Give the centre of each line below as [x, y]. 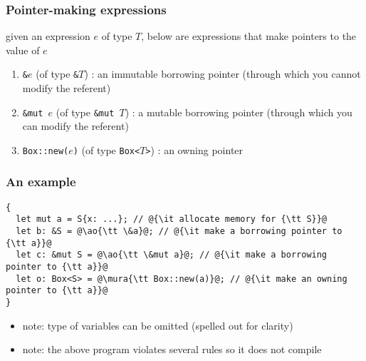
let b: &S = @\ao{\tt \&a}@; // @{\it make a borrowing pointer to [179, 232]
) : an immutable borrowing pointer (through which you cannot [223, 74]
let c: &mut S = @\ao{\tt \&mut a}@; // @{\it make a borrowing [172, 255]
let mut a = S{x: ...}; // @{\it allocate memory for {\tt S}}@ [172, 219]
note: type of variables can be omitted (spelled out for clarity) [158, 325]
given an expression [48, 36]
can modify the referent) [75, 126]
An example [41, 182]
